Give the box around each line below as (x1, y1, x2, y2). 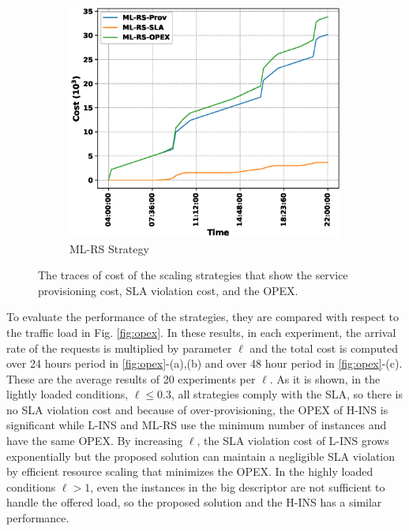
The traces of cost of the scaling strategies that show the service (38, 267, 348, 283)
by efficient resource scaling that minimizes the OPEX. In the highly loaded (6, 463, 373, 480)
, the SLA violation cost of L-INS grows (197, 432, 389, 449)
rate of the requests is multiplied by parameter (6, 339, 232, 356)
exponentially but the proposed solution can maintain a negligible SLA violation (6, 447, 396, 464)
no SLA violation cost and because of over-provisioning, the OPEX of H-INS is (6, 401, 388, 417)
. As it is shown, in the (269, 370, 381, 387)
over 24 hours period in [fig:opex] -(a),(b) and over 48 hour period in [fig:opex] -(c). (6, 355, 403, 372)
